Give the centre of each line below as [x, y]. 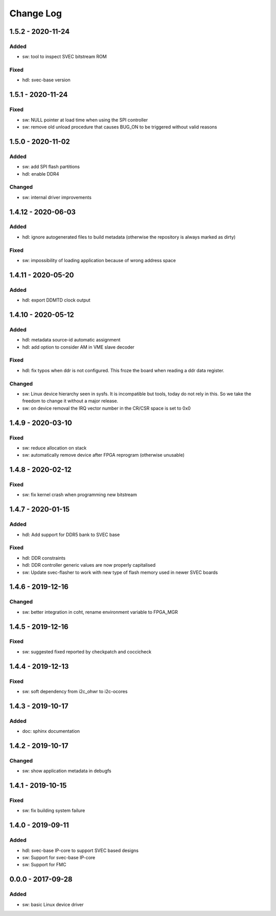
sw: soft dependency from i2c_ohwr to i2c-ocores [75, 691]
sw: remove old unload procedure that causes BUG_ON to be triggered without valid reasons [120, 127]
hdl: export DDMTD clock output [56, 300]
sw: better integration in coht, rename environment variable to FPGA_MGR [100, 612]
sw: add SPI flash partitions [51, 167]
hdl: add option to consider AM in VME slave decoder [78, 347]
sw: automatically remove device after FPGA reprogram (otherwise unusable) [103, 455]
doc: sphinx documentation [51, 731]
